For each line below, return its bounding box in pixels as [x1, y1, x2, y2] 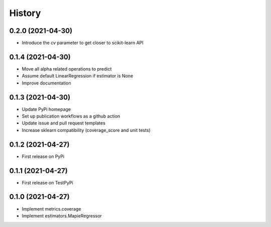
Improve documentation [22, 80, 71, 86]
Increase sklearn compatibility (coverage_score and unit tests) [22, 127, 151, 133]
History [9, 7, 41, 18]
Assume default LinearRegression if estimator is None [22, 73, 133, 79]
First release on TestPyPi [22, 179, 73, 185]
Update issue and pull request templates [22, 120, 105, 126]
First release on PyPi [22, 153, 65, 159]
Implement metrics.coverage [22, 205, 81, 212]
